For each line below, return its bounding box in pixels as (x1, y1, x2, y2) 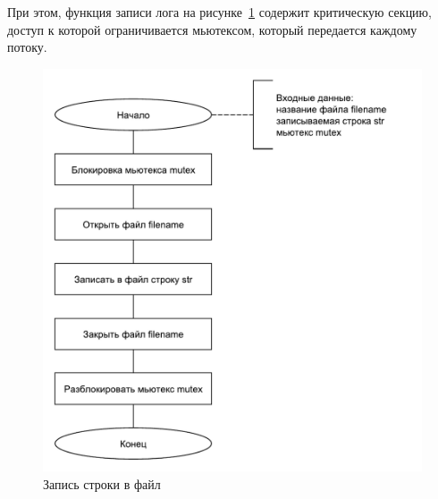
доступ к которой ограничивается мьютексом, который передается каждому (7, 20, 417, 38)
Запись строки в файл (43, 474, 161, 493)
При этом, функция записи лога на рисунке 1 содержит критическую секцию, (7, 3, 432, 21)
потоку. (7, 38, 47, 56)
